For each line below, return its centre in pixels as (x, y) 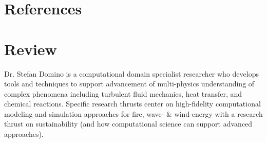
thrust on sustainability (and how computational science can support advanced (128, 124)
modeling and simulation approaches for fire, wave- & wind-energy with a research (133, 113)
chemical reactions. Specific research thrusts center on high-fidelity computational (132, 104)
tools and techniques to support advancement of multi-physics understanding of (129, 84)
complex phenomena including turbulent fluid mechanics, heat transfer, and (123, 93)
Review (31, 49)
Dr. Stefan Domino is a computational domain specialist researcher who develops (131, 73)
